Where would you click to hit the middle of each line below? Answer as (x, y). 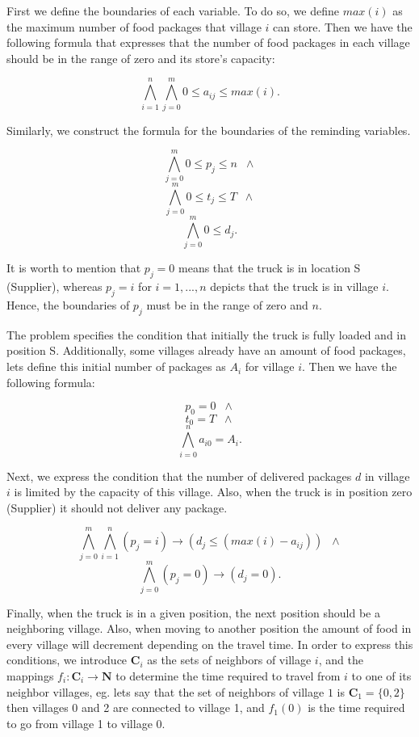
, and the (341, 660)
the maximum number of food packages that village (134, 26)
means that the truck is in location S (270, 268)
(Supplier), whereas (54, 286)
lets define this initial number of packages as (116, 366)
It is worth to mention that (74, 268)
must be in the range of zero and (227, 305)
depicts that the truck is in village (294, 286)
